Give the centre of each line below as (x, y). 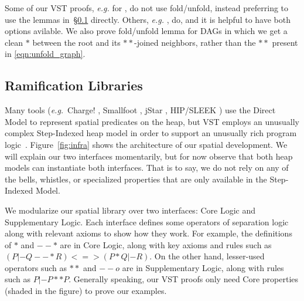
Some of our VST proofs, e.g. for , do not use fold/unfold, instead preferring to (147, 8)
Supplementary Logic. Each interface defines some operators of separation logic (147, 221)
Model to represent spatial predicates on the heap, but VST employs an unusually (152, 121)
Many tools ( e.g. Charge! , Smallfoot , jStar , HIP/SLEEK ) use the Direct (140, 110)
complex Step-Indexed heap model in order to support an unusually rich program (151, 133)
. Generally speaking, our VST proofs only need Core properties (184, 279)
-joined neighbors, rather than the (195, 42)
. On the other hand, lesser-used (207, 256)
